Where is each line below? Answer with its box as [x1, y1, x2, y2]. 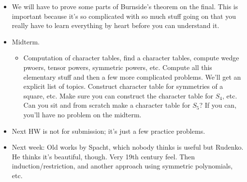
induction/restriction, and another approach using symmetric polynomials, [12, 161, 233, 171]
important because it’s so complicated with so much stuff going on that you [12, 11, 236, 21]
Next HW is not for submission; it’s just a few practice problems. [12, 126, 205, 136]
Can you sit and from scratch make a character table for [23, 100, 190, 110]
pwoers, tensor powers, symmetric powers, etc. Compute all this [23, 62, 212, 72]
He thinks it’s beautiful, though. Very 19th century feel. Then [12, 151, 195, 161]
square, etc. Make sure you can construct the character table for [23, 90, 214, 100]
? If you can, [199, 100, 237, 110]
